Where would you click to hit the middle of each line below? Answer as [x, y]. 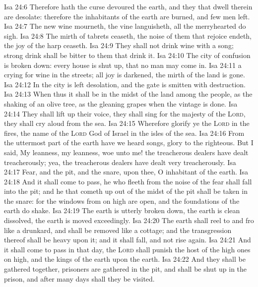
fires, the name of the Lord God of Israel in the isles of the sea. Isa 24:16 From [124, 133]
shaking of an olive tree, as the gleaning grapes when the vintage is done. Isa [121, 103]
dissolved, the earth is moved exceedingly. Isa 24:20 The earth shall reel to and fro [129, 220]
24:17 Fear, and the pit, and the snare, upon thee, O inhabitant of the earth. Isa [126, 172]
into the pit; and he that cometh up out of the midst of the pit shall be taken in [126, 191]
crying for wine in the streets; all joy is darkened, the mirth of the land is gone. [125, 75]
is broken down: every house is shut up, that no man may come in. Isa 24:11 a [123, 65]
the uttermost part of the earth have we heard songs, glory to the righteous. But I [129, 143]
